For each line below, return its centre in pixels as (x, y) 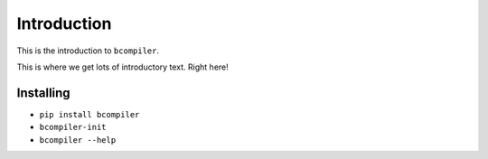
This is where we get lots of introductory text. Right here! (123, 67)
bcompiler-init (73, 127)
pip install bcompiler (89, 114)
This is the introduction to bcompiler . (88, 51)
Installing (44, 93)
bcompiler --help (78, 140)
